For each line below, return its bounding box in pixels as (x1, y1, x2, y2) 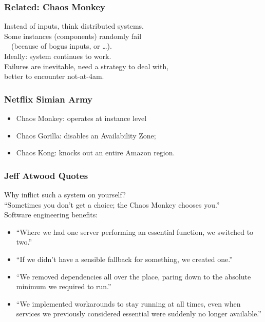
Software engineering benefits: (4, 209, 98, 220)
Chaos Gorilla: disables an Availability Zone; (16, 130, 156, 140)
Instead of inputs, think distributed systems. (4, 21, 144, 31)
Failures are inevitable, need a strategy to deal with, (4, 61, 169, 71)
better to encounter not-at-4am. (4, 71, 104, 82)
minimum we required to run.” (16, 281, 111, 292)
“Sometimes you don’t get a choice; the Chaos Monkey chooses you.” (4, 199, 220, 210)
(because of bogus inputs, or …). (11, 41, 112, 51)
